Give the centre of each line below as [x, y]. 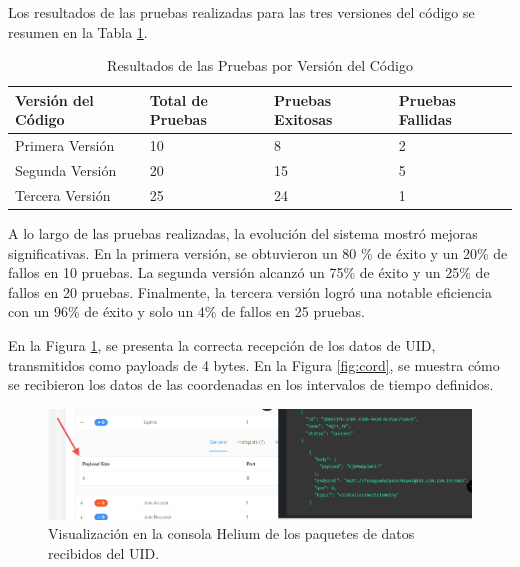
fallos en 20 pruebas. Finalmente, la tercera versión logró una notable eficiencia [250, 291]
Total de [178, 99]
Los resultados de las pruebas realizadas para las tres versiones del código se [241, 12]
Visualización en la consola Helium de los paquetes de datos [231, 533]
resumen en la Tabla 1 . [78, 31]
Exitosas [303, 119]
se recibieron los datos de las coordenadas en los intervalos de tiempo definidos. [251, 384]
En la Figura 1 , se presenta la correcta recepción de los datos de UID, [222, 344]
